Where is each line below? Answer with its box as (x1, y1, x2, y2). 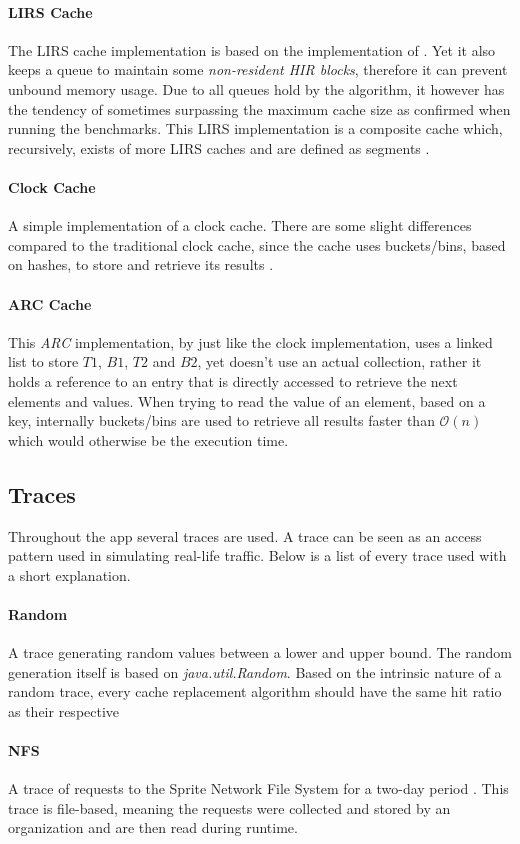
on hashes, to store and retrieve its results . (8, 254, 274, 275)
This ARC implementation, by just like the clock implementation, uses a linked (8, 331, 493, 352)
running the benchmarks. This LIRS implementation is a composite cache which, (8, 118, 503, 139)
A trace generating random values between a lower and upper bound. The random (8, 642, 512, 663)
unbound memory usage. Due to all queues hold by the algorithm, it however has (8, 78, 505, 99)
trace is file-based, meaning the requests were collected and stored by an (8, 797, 451, 818)
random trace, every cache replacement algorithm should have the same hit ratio (8, 681, 502, 702)
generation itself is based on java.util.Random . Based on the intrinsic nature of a (8, 661, 502, 682)
